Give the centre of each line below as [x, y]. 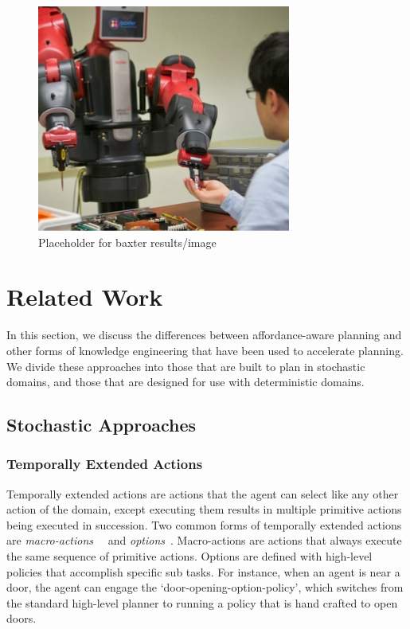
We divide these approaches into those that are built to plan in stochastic [186, 366]
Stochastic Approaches [102, 425]
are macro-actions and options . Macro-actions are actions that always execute [204, 540]
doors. [21, 618]
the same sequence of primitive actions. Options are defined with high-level [189, 556]
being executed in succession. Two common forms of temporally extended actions [204, 524]
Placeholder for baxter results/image [127, 242]
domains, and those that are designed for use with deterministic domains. [185, 382]
